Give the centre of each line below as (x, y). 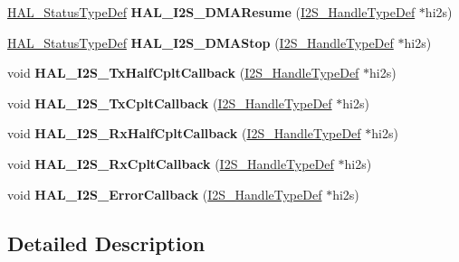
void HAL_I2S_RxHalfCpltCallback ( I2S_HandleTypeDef (184, 133)
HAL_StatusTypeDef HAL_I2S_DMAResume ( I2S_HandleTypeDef (211, 12)
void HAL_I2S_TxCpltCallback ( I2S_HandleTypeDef (170, 103)
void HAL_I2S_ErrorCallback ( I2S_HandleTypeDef (165, 194)
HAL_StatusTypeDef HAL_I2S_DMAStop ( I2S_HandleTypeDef (201, 42)
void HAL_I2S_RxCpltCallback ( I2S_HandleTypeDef (171, 163)
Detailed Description (106, 243)
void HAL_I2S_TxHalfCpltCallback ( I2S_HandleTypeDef (183, 73)
